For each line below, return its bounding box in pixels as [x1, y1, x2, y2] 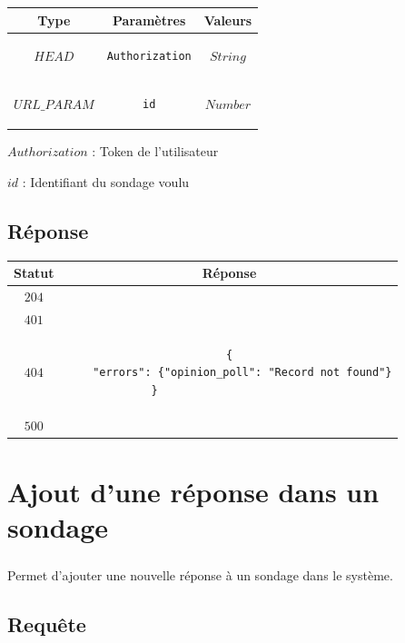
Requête [7, 609, 86, 638]
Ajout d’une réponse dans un [7, 473, 380, 510]
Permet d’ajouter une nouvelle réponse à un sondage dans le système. [7, 565, 393, 584]
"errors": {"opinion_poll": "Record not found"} [93, 366, 392, 380]
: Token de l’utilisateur [92, 142, 219, 161]
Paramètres [113, 10, 186, 29]
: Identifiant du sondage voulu [22, 172, 190, 191]
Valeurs [203, 10, 252, 29]
